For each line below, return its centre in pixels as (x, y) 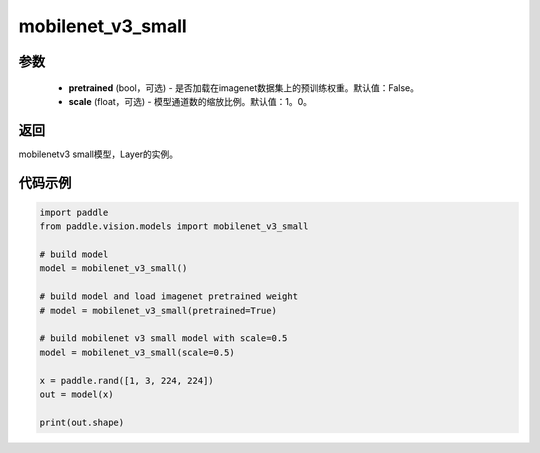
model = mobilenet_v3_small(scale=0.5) (137, 352)
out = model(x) (76, 394)
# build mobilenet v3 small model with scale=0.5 (163, 338)
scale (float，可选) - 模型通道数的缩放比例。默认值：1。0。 (190, 101)
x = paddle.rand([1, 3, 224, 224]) (126, 380)
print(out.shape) (82, 422)
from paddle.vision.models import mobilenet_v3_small (174, 226)
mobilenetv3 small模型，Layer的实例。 (98, 154)
